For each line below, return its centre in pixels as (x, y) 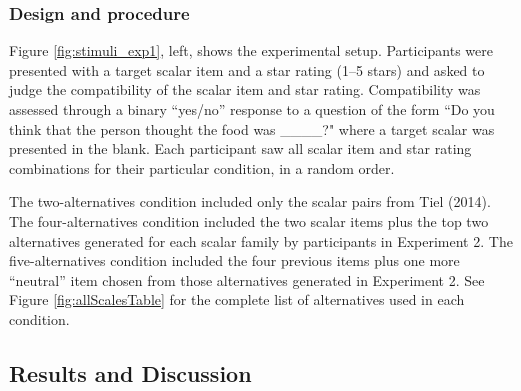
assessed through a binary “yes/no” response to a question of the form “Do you (252, 109)
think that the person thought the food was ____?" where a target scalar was (252, 128)
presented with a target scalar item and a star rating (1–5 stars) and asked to (247, 69)
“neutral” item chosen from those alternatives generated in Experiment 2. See (247, 279)
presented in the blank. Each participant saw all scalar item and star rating (240, 148)
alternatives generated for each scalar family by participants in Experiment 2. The (261, 240)
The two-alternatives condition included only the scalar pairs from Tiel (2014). (250, 201)
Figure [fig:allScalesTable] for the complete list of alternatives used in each (237, 299)
